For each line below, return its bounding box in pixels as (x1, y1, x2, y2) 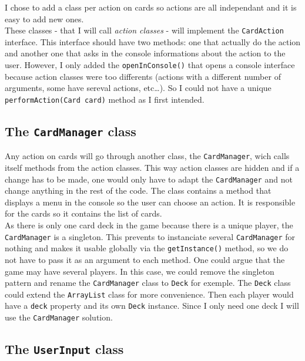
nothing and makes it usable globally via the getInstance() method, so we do (5, 242, 289, 254)
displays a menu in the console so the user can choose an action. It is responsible (5, 195, 296, 208)
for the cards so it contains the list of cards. (5, 207, 162, 220)
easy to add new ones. (5, 12, 84, 25)
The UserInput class (5, 340, 124, 358)
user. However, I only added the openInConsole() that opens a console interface (5, 59, 295, 71)
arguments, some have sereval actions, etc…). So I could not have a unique (5, 82, 272, 94)
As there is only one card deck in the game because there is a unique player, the (5, 219, 293, 231)
